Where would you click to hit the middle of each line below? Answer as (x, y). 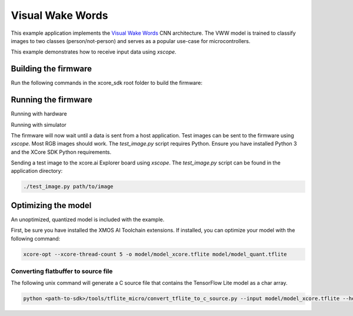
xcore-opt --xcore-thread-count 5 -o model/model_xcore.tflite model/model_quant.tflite (155, 254)
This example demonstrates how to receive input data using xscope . (94, 52)
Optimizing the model (51, 205)
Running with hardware (39, 114)
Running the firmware (51, 100)
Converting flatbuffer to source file (62, 271)
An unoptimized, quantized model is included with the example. (88, 219)
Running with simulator (39, 124)
